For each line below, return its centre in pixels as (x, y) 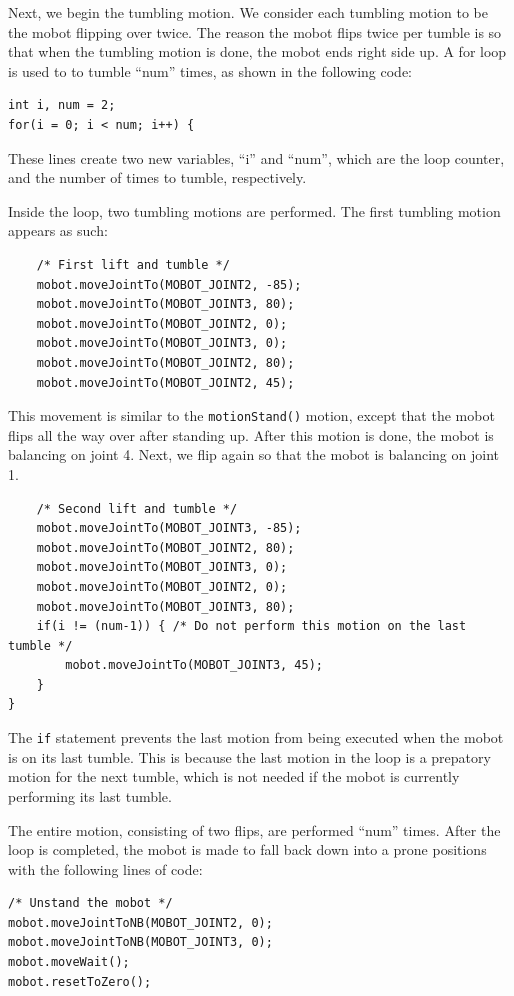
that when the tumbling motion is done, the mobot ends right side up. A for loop (257, 51)
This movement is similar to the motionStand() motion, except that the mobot (251, 415)
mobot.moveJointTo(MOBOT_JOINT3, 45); (194, 665)
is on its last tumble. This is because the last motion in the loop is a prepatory (249, 756)
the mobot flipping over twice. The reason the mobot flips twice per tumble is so (255, 31)
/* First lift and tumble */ (133, 264)
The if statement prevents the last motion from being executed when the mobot (256, 737)
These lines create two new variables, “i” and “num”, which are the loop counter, (256, 157)
